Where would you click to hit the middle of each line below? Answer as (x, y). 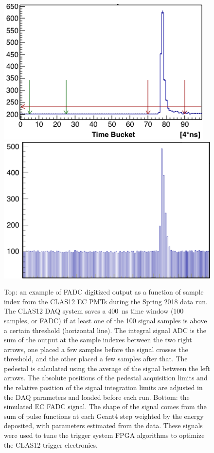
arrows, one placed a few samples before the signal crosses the (96, 349)
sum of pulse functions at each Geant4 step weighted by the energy (104, 416)
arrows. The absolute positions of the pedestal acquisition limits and (106, 378)
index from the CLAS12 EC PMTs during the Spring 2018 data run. (106, 301)
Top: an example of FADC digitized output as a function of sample (104, 292)
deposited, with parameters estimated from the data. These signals (103, 425)
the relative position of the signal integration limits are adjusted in (103, 387)
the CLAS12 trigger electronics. (51, 444)
